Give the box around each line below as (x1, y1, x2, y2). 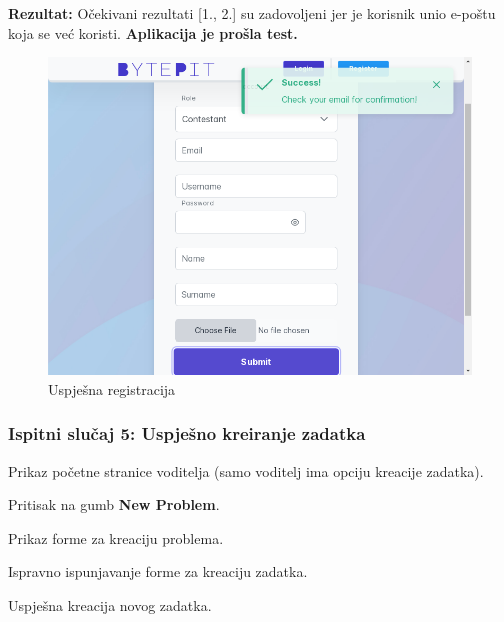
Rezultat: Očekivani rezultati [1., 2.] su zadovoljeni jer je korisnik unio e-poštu (8, 3, 496, 23)
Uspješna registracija (48, 378, 176, 399)
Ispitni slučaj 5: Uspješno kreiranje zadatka (8, 421, 366, 446)
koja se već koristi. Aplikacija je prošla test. (8, 22, 298, 43)
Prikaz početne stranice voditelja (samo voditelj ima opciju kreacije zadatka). (8, 460, 484, 481)
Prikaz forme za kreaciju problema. (8, 527, 224, 548)
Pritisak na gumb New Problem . (8, 494, 220, 515)
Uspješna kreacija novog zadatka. (8, 594, 212, 615)
